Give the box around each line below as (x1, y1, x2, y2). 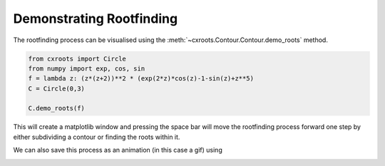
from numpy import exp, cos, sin (28, 64, 145, 73)
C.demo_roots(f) (28, 104, 86, 113)
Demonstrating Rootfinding (13, 11, 178, 26)
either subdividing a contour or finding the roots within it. (13, 133, 180, 141)
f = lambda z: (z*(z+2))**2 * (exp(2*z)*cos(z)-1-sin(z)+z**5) (28, 75, 255, 83)
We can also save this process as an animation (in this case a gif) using (13, 146, 222, 155)
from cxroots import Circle (28, 54, 126, 63)
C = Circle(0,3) (28, 84, 86, 93)
